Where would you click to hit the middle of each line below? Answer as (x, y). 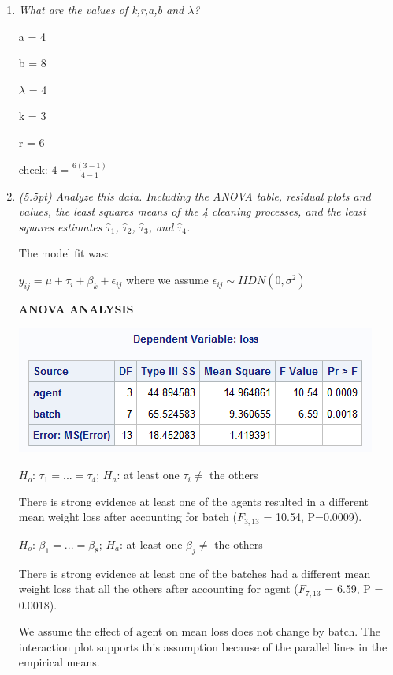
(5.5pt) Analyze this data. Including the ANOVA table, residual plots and (195, 195)
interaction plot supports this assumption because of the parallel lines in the (203, 646)
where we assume (167, 280)
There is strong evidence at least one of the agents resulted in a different (194, 501)
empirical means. (59, 662)
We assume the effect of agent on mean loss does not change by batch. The (199, 631)
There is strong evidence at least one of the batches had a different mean (195, 573)
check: (33, 169)
